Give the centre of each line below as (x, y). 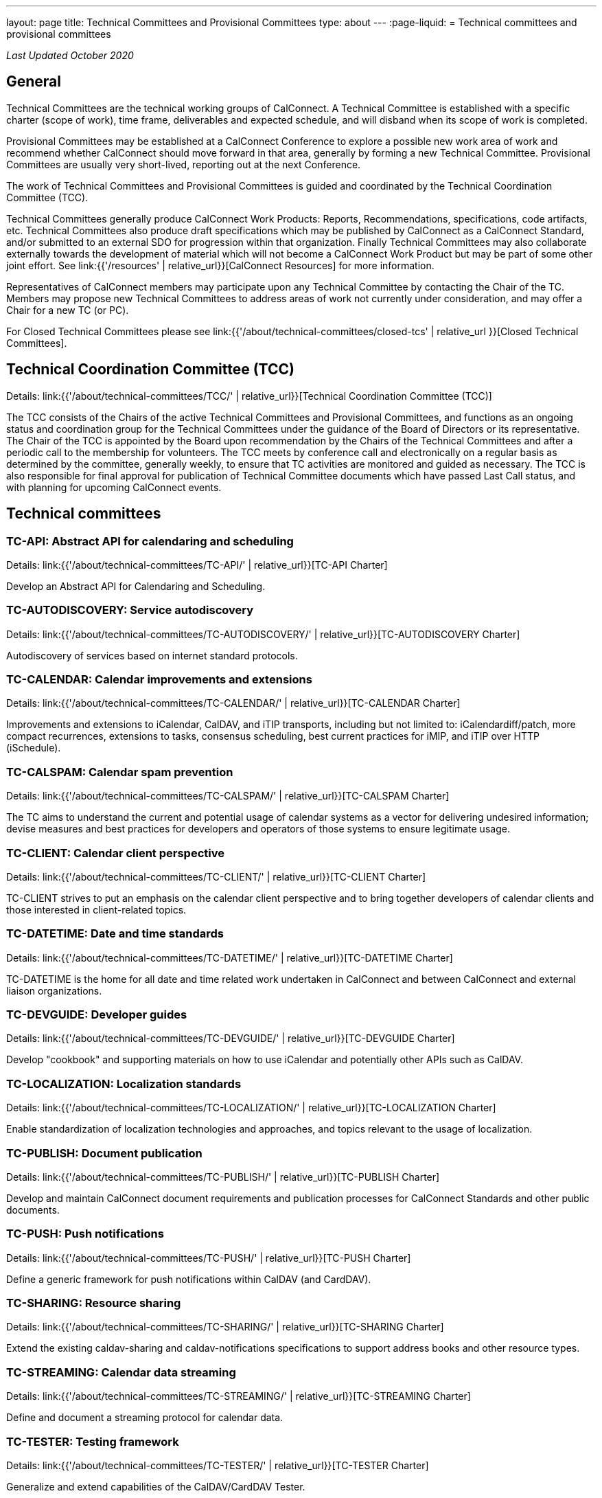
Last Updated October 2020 (70, 55)
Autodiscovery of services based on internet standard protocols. (152, 655)
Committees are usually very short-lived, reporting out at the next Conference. (184, 164)
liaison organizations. (54, 990)
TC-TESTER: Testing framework (93, 1441)
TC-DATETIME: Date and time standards (115, 934)
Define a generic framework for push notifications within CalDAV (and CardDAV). (189, 1279)
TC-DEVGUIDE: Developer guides (97, 1015)
